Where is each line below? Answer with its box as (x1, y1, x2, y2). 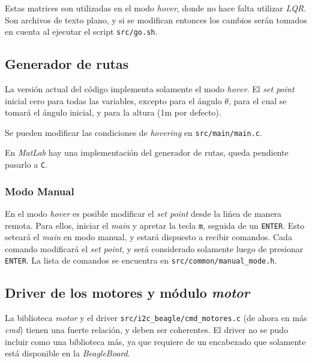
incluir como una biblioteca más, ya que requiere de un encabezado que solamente (5, 335, 306, 347)
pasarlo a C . (5, 158, 48, 171)
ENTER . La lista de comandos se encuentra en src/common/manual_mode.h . (5, 254, 277, 267)
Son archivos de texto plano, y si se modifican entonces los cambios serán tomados (5, 13, 307, 26)
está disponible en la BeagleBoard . (5, 347, 130, 359)
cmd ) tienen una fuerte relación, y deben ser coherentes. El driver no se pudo (5, 323, 289, 335)
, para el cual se (228, 94, 287, 107)
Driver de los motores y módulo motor (5, 283, 250, 302)
